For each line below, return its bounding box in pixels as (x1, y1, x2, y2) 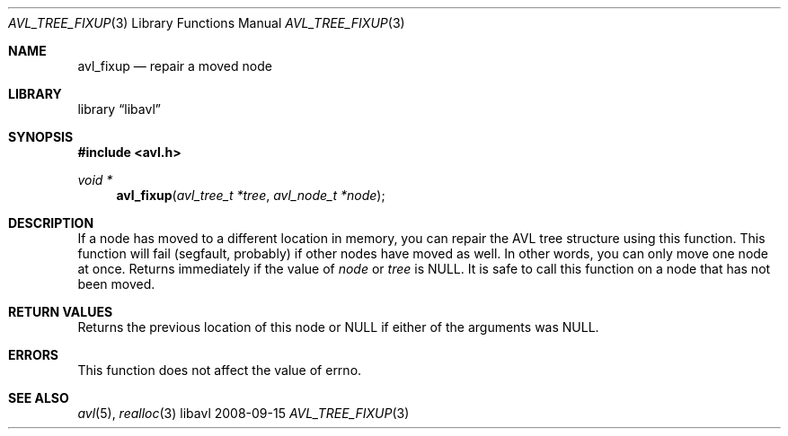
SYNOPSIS (8, 129, 74, 144)
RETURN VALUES (8, 304, 113, 319)
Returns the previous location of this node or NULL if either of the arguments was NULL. (77, 319, 599, 335)
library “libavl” (77, 101, 161, 117)
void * (77, 172, 113, 187)
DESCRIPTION (8, 215, 94, 231)
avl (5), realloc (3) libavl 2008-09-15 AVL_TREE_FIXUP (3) (77, 405, 410, 421)
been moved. (77, 276, 155, 292)
